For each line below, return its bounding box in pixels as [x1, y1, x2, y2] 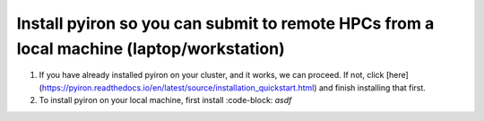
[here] [385, 70, 410, 81]
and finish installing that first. [318, 82, 426, 93]
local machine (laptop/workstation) [16, 39, 286, 58]
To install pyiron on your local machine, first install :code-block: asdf [39, 95, 292, 106]
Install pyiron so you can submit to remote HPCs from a [16, 13, 435, 33]
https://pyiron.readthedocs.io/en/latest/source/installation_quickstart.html [41, 82, 315, 93]
